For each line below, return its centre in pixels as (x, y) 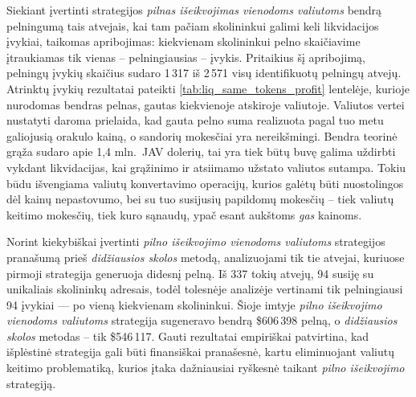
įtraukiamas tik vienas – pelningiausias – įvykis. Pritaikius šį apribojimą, (186, 57)
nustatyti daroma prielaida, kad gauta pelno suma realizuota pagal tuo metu (195, 120)
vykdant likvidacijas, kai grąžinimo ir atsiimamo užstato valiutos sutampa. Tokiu (206, 167)
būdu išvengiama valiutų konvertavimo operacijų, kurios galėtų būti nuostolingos (205, 183)
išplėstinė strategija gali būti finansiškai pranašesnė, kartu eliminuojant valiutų (200, 352)
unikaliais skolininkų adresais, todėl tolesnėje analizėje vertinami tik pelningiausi (205, 289)
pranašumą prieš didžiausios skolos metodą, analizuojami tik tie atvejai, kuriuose (206, 257)
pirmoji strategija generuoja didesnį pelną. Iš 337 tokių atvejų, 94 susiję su (190, 273)
